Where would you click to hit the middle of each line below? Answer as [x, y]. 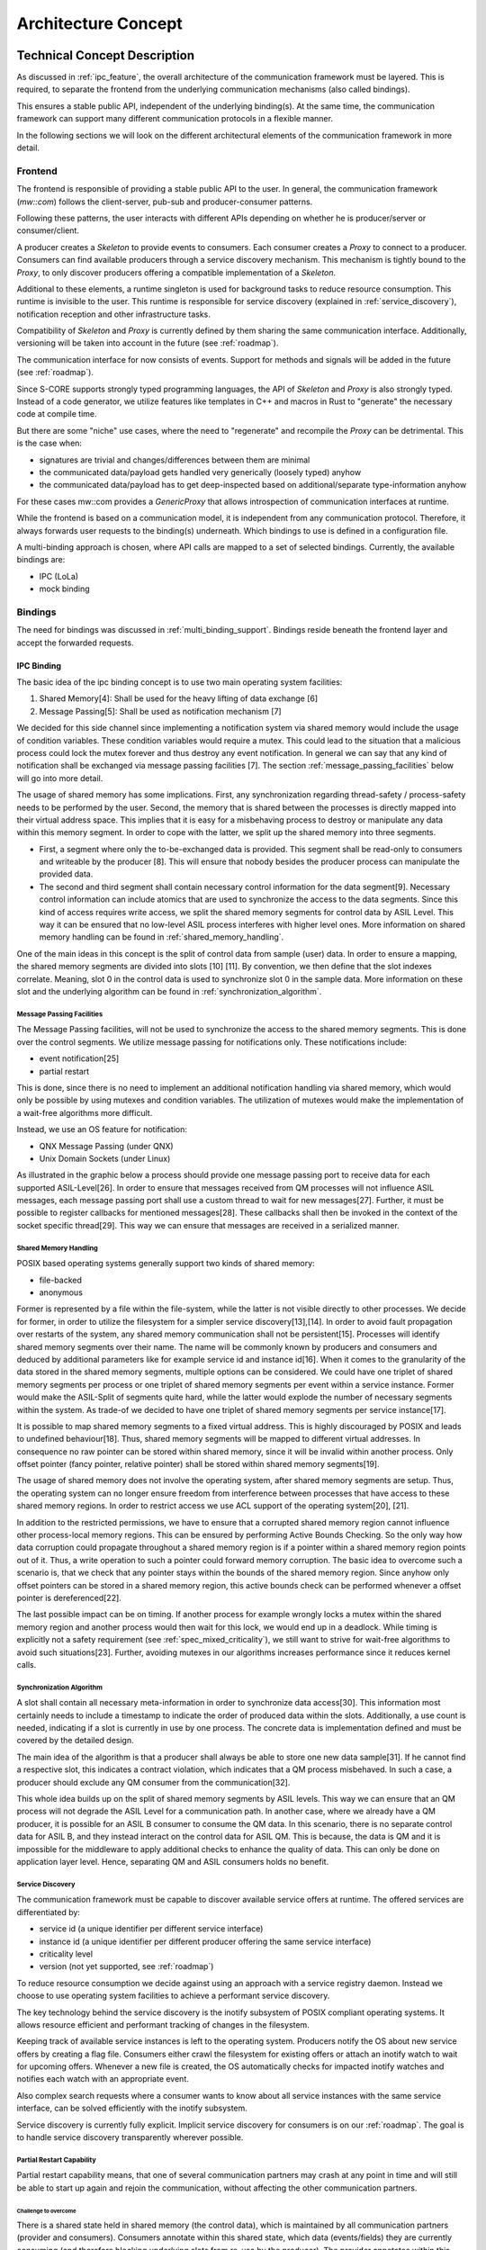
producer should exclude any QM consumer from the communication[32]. [153, 1782]
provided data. [66, 874]
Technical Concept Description [106, 55]
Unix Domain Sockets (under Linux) [105, 1158]
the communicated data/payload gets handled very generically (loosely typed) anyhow [200, 472]
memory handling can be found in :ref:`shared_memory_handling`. [162, 937]
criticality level [66, 1954]
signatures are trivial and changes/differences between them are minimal [175, 460]
